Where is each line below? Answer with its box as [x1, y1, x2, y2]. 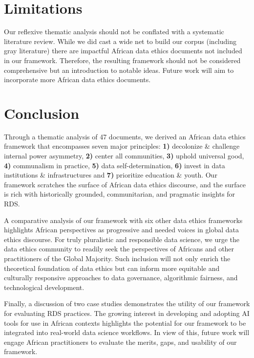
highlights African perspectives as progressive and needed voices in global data [4, 224, 239, 235]
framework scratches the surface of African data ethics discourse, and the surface [4, 179, 246, 189]
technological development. [4, 282, 85, 292]
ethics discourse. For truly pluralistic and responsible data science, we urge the [4, 234, 240, 244]
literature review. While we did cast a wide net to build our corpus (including [4, 36, 236, 46]
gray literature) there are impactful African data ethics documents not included [4, 45, 242, 56]
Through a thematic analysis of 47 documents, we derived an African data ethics [4, 131, 246, 141]
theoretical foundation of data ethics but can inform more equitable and [4, 263, 220, 273]
